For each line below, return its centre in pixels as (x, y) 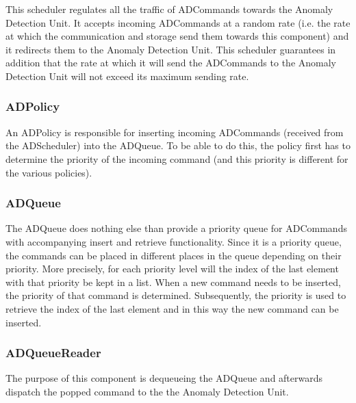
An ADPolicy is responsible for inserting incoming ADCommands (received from (175, 132)
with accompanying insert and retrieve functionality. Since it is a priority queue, (174, 241)
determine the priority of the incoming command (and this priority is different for (177, 158)
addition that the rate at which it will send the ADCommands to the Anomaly (171, 63)
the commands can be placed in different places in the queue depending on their (174, 255)
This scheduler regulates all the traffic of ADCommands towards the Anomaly (169, 9)
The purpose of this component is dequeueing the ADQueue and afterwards (164, 378)
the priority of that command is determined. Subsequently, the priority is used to (176, 295)
